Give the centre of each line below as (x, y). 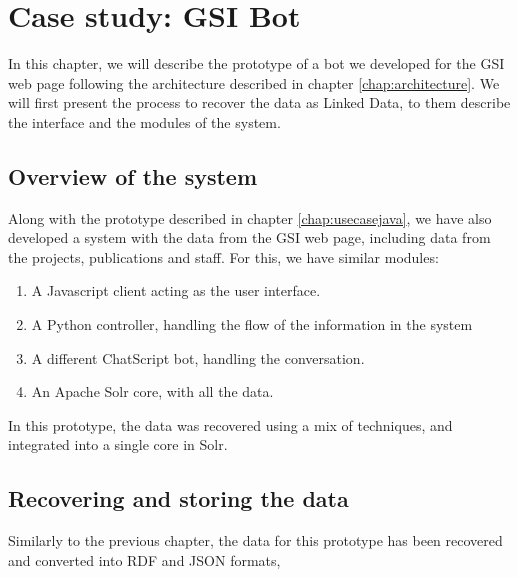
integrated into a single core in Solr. (118, 444)
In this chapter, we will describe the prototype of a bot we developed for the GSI (256, 63)
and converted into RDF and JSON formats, (144, 559)
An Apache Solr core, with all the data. (152, 391)
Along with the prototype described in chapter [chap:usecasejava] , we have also (250, 217)
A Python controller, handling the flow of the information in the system (252, 324)
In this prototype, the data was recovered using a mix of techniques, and (230, 424)
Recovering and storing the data (178, 498)
